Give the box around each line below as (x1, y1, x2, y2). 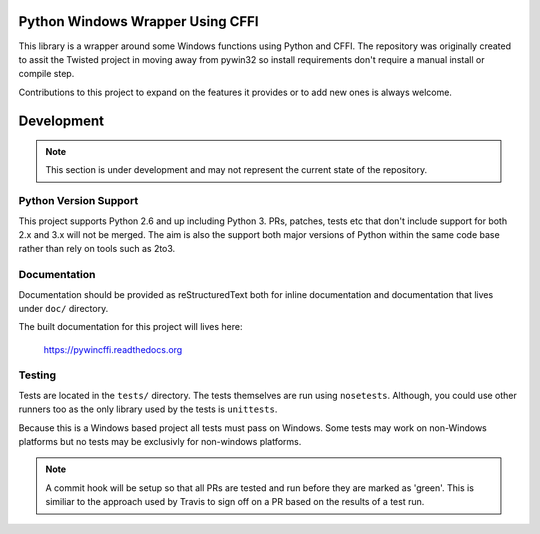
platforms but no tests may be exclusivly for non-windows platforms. (18, 436, 302, 448)
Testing (18, 368, 57, 382)
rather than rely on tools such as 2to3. (18, 243, 176, 255)
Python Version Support (18, 194, 139, 208)
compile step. (18, 68, 75, 80)
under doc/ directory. (18, 302, 109, 314)
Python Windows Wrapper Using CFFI (18, 13, 259, 30)
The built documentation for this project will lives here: (18, 321, 243, 333)
